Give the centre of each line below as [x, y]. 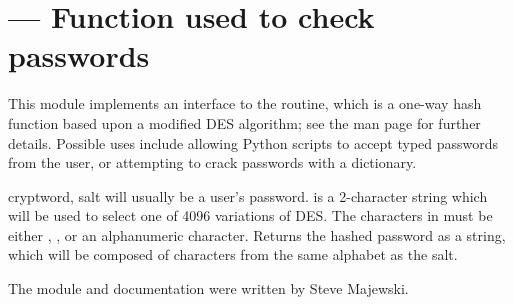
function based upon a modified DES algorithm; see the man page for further [244, 122]
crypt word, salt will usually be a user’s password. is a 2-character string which [248, 195]
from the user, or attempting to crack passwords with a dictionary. [212, 162]
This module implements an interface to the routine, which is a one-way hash [245, 103]
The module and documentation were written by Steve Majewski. [208, 288]
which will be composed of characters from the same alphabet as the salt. [233, 254]
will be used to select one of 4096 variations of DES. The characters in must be [250, 215]
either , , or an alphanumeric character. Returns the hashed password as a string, [257, 234]
